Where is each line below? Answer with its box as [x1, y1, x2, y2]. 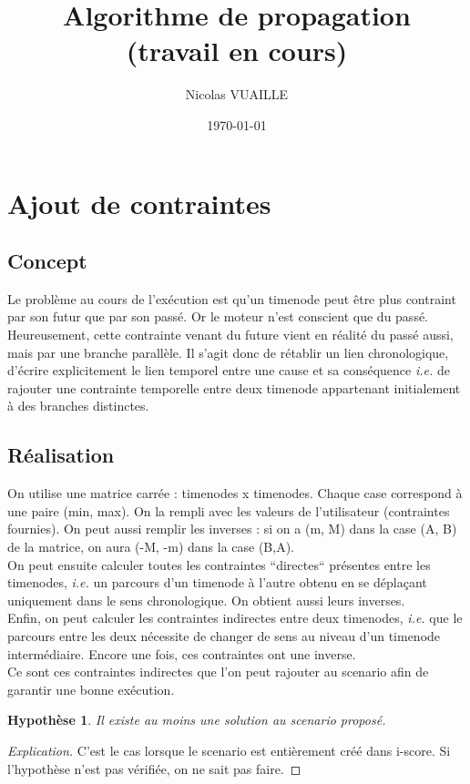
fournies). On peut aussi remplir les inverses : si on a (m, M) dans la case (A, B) [7, 519, 457, 538]
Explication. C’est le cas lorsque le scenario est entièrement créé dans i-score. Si [7, 740, 451, 759]
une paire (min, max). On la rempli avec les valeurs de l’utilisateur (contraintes [7, 501, 450, 520]
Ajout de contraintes [7, 184, 271, 221]
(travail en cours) [126, 32, 348, 69]
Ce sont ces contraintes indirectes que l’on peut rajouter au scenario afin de [7, 662, 429, 681]
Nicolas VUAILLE [185, 85, 289, 104]
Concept [7, 247, 87, 275]
